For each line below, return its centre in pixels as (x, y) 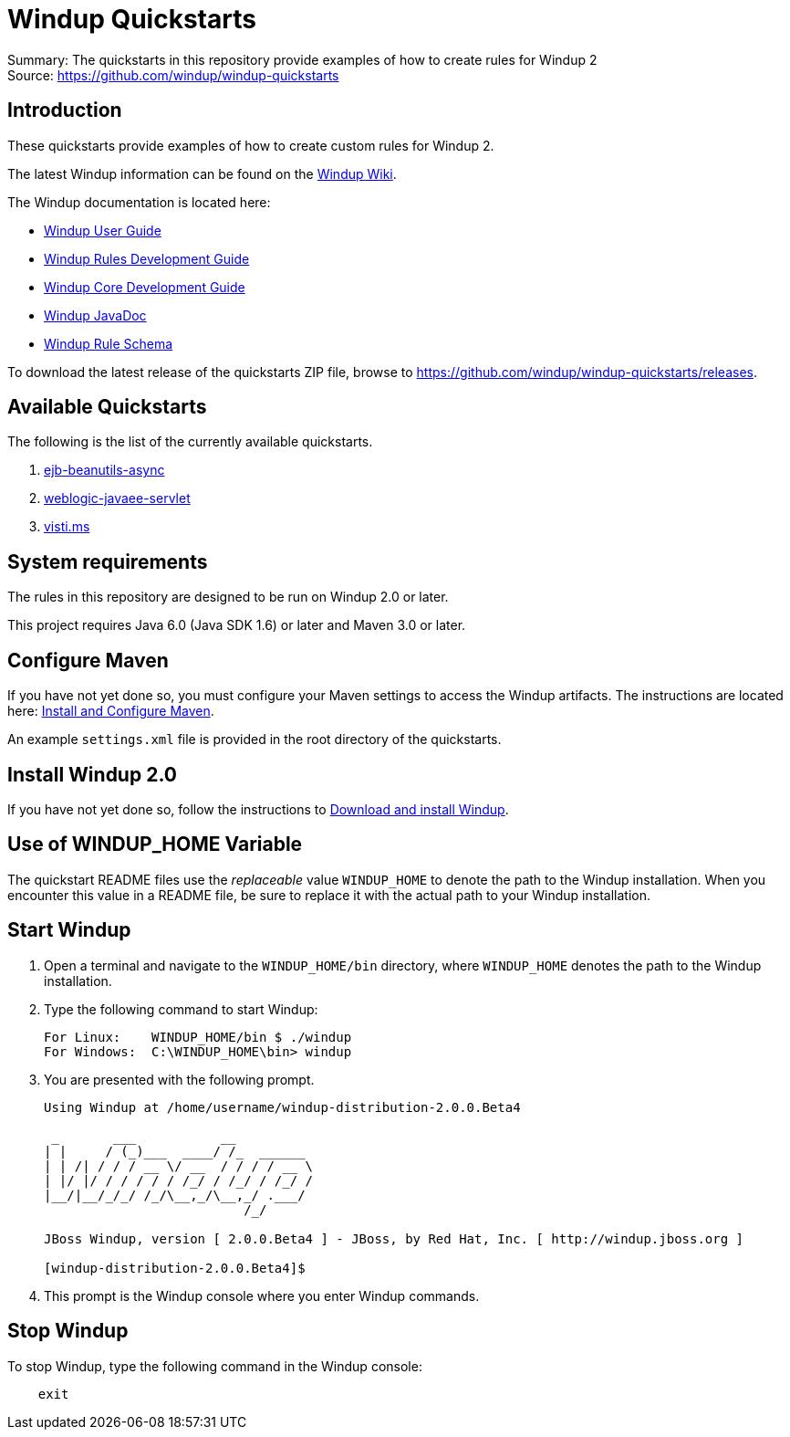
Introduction (65, 110)
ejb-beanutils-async (104, 470)
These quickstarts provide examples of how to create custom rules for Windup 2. (251, 145)
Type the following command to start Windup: (181, 1009)
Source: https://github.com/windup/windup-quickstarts (173, 75)
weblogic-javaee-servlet (117, 498)
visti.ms (67, 527)
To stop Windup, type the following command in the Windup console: (215, 1366)
